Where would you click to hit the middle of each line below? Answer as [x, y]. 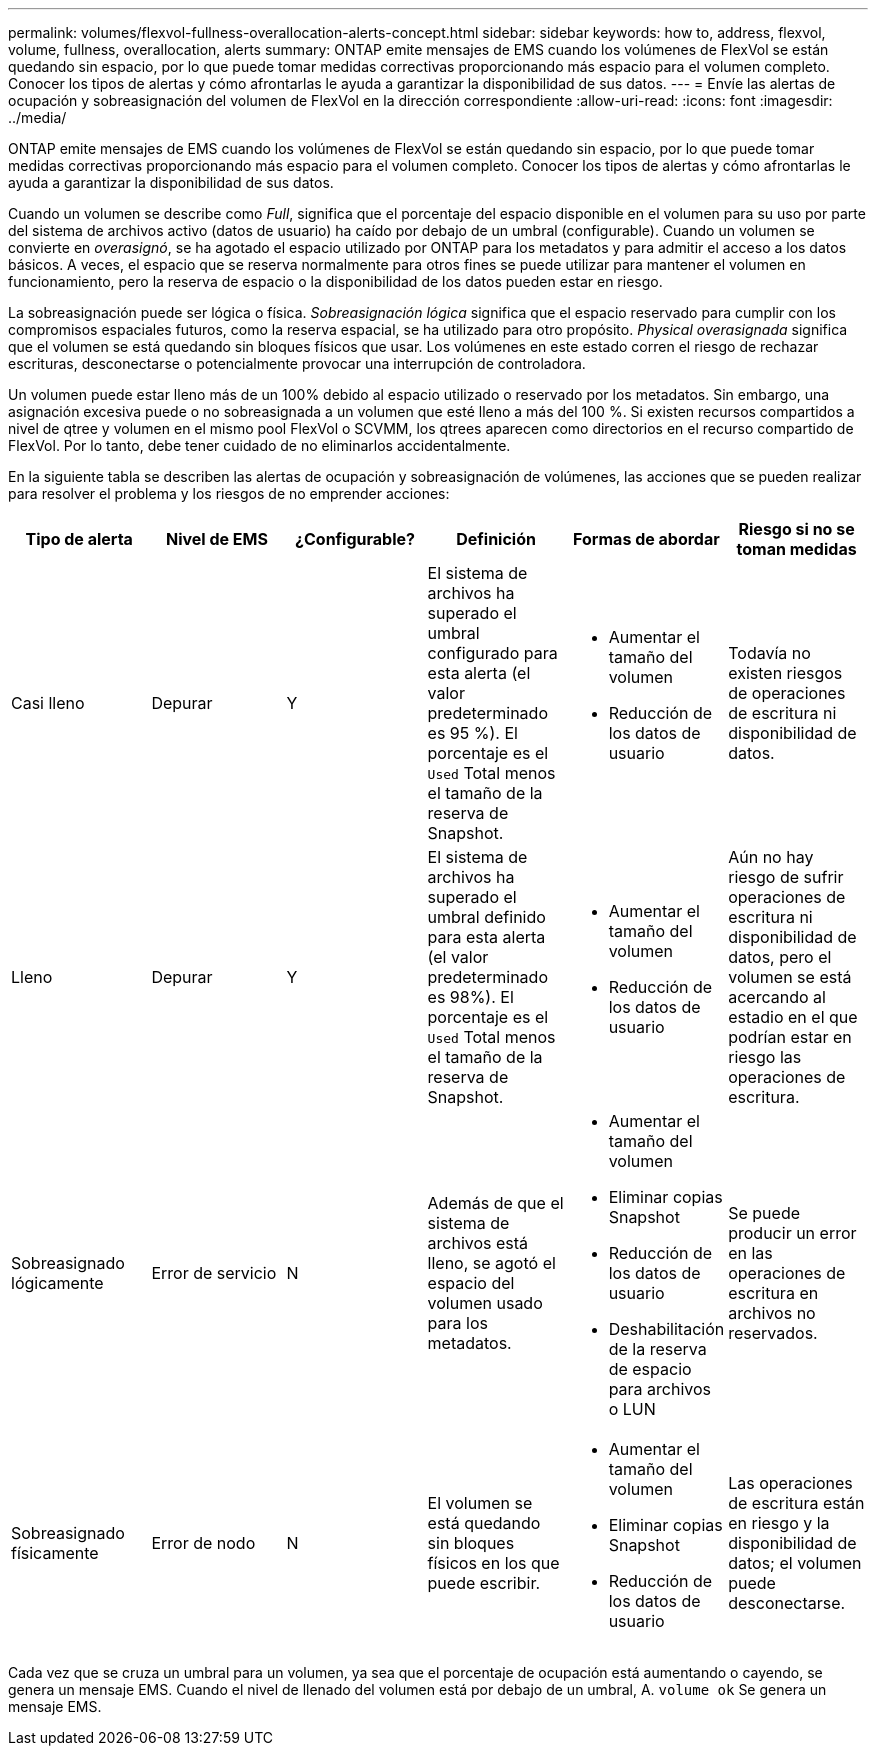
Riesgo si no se [796, 529]
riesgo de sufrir [786, 877]
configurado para [492, 653]
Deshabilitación [666, 1329]
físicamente [55, 1553]
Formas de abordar [646, 539]
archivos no [772, 1313]
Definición [496, 539]
